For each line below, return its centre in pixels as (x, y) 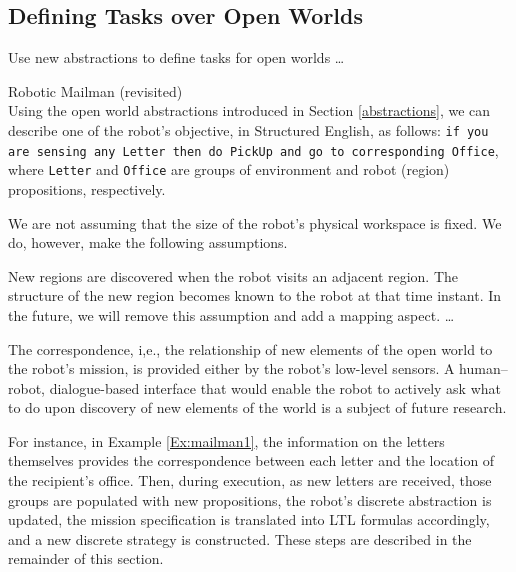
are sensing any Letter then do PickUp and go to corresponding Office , (253, 149)
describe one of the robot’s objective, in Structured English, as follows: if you (248, 129)
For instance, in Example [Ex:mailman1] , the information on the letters (226, 440)
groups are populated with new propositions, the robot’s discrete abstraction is (250, 499)
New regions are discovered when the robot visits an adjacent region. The (233, 275)
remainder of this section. (86, 558)
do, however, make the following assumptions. (148, 242)
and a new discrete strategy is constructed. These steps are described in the (240, 538)
